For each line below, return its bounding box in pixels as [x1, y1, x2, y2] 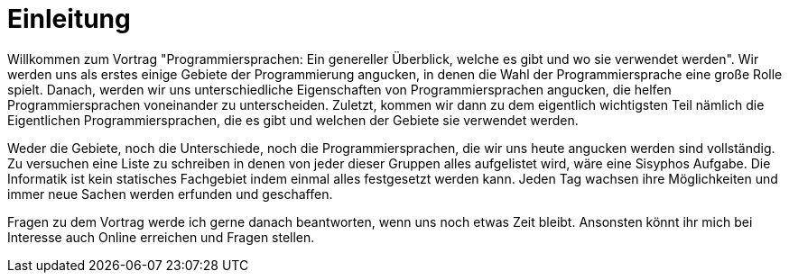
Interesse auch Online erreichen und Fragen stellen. [7, 229, 315, 245]
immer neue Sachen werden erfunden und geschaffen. [7, 185, 333, 202]
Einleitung [7, 4, 131, 34]
